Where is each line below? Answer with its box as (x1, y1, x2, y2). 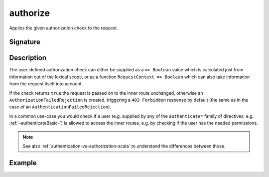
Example (9, 159, 37, 167)
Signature (9, 38, 41, 46)
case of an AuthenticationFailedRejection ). (9, 104, 112, 110)
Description (9, 54, 47, 62)
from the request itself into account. (9, 81, 83, 87)
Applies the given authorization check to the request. (9, 25, 118, 31)
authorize (9, 7, 50, 18)
